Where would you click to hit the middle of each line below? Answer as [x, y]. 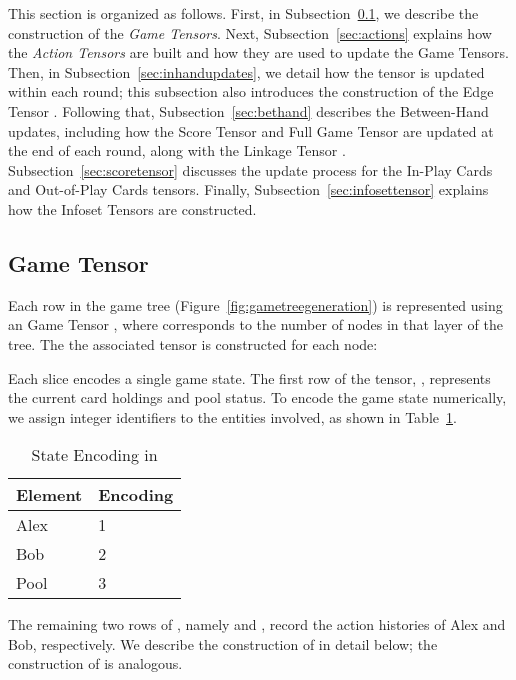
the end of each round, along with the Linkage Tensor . [177, 150]
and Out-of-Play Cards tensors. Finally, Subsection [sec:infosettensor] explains [248, 189]
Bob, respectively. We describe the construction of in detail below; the [223, 643]
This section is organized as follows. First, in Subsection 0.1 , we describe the [243, 13]
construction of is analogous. [95, 663]
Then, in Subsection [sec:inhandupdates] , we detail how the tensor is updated [246, 71]
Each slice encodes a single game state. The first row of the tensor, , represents [249, 377]
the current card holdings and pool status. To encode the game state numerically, [257, 397]
